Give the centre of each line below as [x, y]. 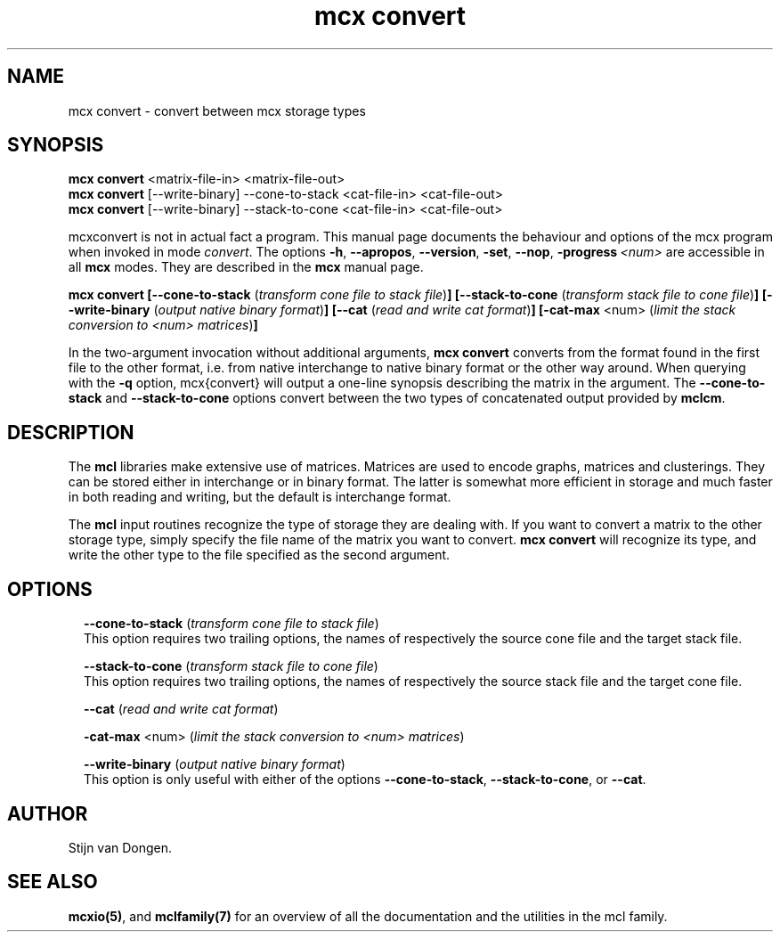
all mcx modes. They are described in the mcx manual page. [246, 267]
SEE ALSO [53, 882]
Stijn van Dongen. [120, 847]
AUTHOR [48, 813]
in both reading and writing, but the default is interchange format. [260, 497]
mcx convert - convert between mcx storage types [217, 110]
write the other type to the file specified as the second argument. [259, 555]
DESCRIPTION [71, 432]
